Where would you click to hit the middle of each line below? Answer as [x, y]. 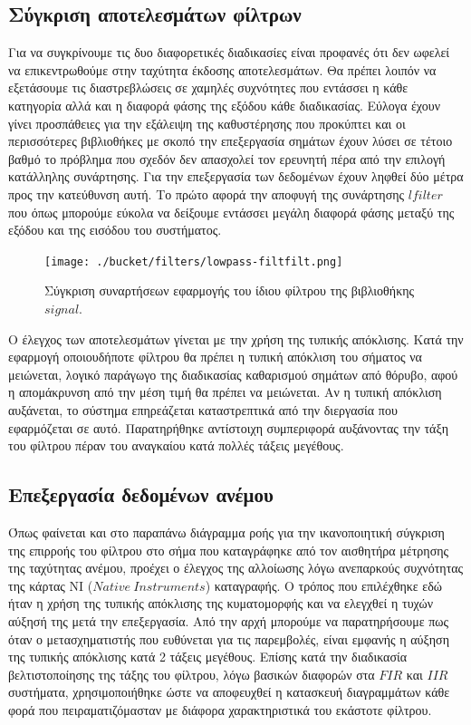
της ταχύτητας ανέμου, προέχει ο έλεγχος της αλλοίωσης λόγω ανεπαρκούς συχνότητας [236, 568]
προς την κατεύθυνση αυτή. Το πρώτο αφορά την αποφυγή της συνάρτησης [207, 193]
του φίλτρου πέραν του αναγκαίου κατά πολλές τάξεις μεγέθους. [176, 445]
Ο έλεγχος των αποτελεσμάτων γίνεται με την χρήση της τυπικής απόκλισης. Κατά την [236, 338]
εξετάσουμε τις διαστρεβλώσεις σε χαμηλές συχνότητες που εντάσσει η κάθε [208, 87]
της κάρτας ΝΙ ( [51, 585]
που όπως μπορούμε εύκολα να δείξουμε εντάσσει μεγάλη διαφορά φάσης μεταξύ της [231, 212]
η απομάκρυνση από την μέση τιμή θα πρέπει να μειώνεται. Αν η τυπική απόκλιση [225, 392]
